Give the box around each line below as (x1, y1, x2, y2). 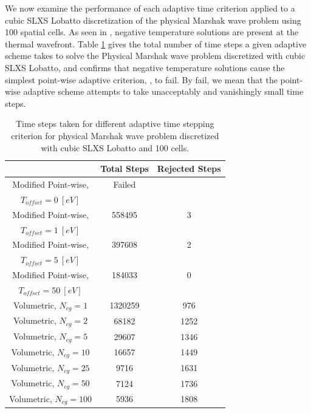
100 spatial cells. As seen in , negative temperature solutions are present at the (5, 26, 299, 38)
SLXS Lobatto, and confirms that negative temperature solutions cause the (5, 61, 285, 73)
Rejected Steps (157, 162, 221, 175)
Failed (113, 177, 136, 190)
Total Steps (100, 162, 149, 175)
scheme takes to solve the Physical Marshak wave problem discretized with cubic (5, 49, 306, 62)
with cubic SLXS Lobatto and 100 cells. (41, 141, 190, 154)
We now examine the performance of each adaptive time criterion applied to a (5, 2, 295, 14)
